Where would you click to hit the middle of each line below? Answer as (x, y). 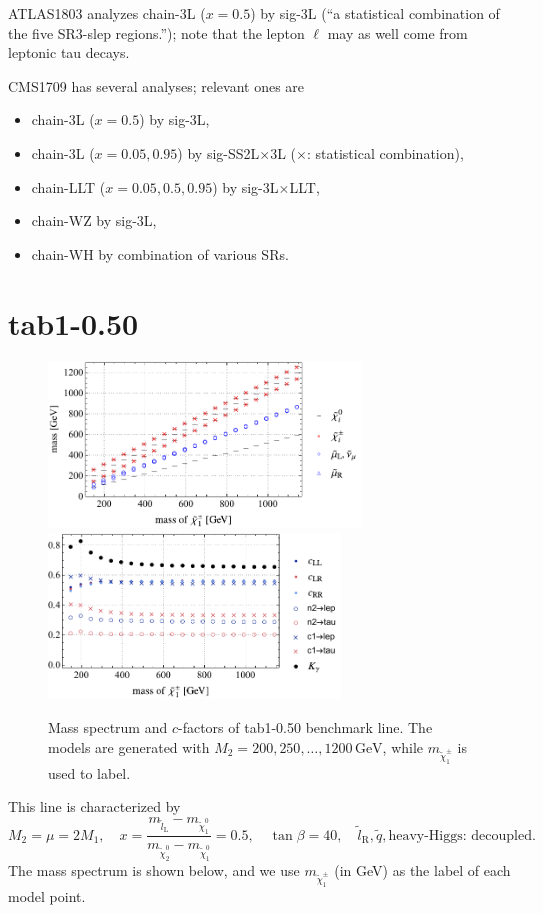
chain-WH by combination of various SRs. (160, 253)
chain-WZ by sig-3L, (94, 220)
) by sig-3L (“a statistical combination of (375, 13)
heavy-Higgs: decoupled (460, 835)
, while (403, 746)
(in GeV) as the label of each (422, 869)
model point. (47, 895)
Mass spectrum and (108, 726)
